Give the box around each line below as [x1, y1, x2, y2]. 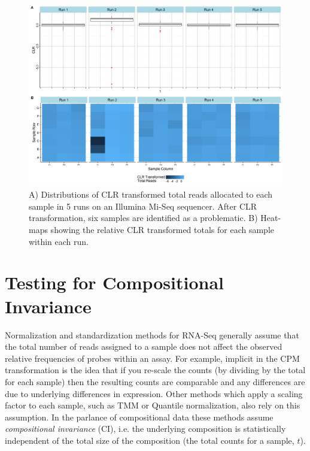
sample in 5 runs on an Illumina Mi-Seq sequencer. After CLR [29, 199, 257, 212]
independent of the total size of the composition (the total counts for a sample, [5, 434, 294, 446]
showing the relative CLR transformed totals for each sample [50, 223, 275, 236]
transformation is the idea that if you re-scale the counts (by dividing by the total [5, 364, 306, 376]
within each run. [29, 235, 89, 247]
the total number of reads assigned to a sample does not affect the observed [5, 340, 282, 353]
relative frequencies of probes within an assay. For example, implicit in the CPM [5, 352, 300, 364]
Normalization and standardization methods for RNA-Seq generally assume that [5, 328, 299, 341]
